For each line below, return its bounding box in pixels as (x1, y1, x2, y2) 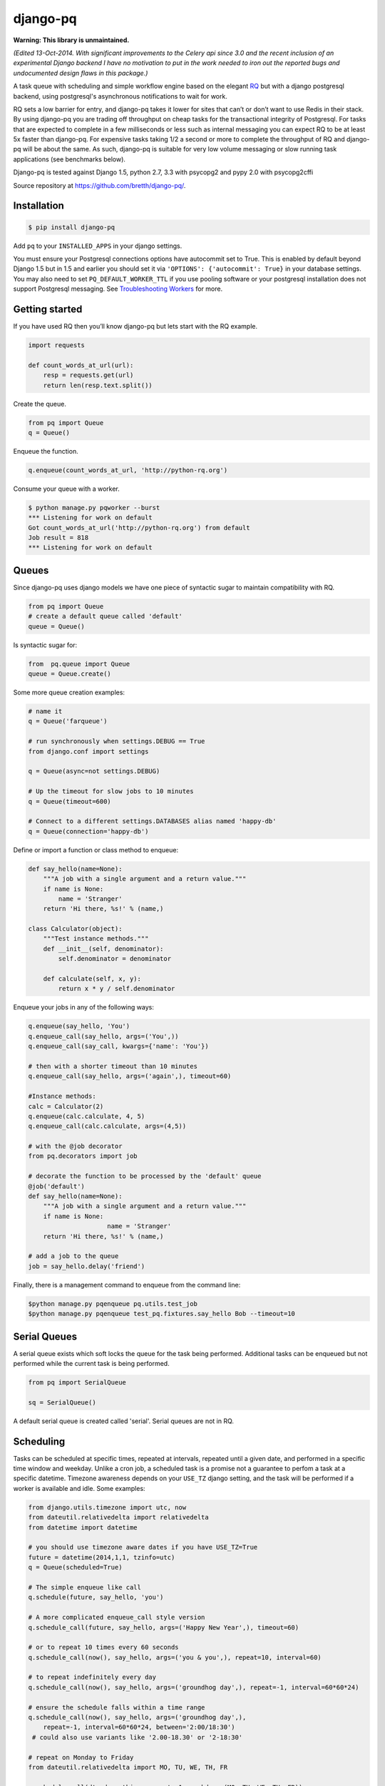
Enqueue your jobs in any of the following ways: (13, 1003, 155, 1012)
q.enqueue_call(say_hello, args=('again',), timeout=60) (28, 1072, 232, 1080)
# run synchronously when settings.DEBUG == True (28, 737, 205, 746)
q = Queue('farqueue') (28, 717, 108, 725)
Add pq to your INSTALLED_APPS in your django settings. (13, 241, 183, 250)
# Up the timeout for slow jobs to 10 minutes (28, 787, 194, 796)
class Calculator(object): (28, 925, 123, 933)
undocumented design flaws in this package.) (13, 69, 148, 77)
